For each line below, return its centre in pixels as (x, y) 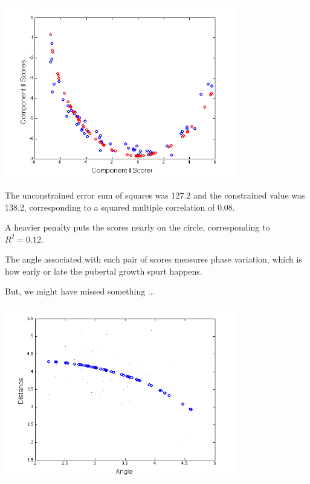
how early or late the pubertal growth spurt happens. (104, 271)
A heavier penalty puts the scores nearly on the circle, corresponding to (137, 227)
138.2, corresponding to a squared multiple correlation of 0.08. (120, 207)
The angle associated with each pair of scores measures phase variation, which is (153, 259)
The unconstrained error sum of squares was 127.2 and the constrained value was (155, 195)
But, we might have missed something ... (80, 291)
